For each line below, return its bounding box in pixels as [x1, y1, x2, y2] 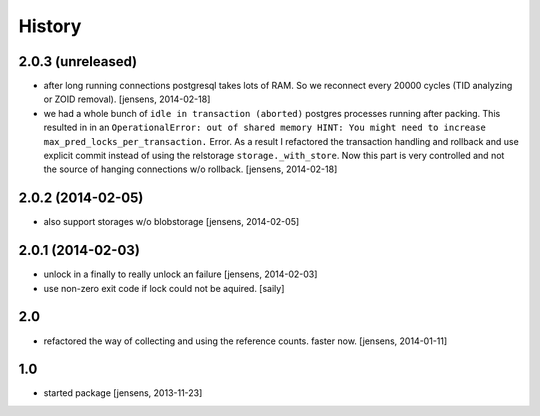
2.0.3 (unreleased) [18, 53, 138, 70]
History [18, 15, 82, 37]
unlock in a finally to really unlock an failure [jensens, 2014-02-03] [43, 268, 318, 280]
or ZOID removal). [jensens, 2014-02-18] [43, 93, 211, 105]
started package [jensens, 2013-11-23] [43, 387, 203, 399]
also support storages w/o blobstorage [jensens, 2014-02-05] [43, 216, 300, 228]
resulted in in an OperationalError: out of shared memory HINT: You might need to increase [43, 121, 487, 134]
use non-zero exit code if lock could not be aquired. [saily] [43, 282, 285, 294]
